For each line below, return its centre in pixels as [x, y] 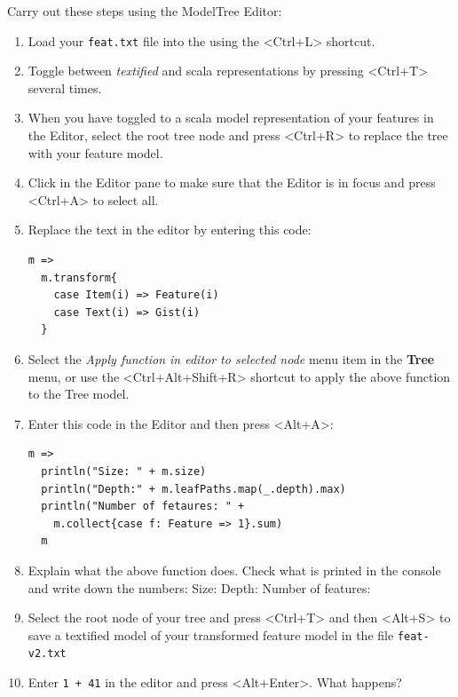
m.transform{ [79, 277]
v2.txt [47, 654]
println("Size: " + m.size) [124, 471]
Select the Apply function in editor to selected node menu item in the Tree [231, 358]
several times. [65, 87]
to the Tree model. [79, 394]
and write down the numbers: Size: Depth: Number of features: [199, 587]
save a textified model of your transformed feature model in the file [211, 634]
